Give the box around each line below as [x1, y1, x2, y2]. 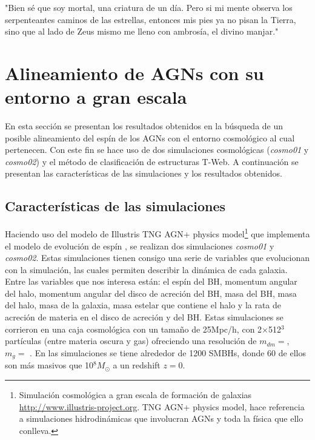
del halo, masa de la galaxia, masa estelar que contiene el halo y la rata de [5, 299, 282, 311]
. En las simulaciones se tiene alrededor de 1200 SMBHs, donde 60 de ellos [30, 346, 306, 359]
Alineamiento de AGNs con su [5, 60, 264, 85]
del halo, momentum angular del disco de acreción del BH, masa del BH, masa [5, 286, 297, 299]
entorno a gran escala [5, 84, 187, 109]
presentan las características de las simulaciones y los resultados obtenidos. [5, 167, 282, 180]
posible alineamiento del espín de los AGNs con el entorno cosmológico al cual [5, 131, 295, 144]
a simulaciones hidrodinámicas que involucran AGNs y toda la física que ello [19, 412, 303, 425]
